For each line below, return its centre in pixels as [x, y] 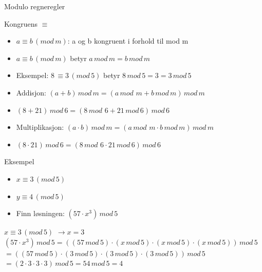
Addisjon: [31, 92]
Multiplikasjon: [40, 127]
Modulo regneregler [35, 6]
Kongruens [21, 23]
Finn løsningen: [40, 213]
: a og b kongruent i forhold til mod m [128, 41]
